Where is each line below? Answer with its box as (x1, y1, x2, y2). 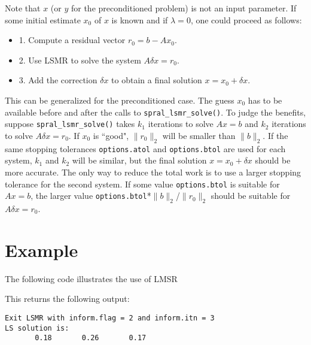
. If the (263, 129, 288, 141)
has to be (248, 93, 282, 106)
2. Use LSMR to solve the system (19, 53, 141, 66)
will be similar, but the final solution (72, 154, 207, 167)
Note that (5, 2, 41, 14)
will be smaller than (162, 129, 236, 141)
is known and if (111, 13, 168, 26)
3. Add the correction (19, 74, 97, 86)
